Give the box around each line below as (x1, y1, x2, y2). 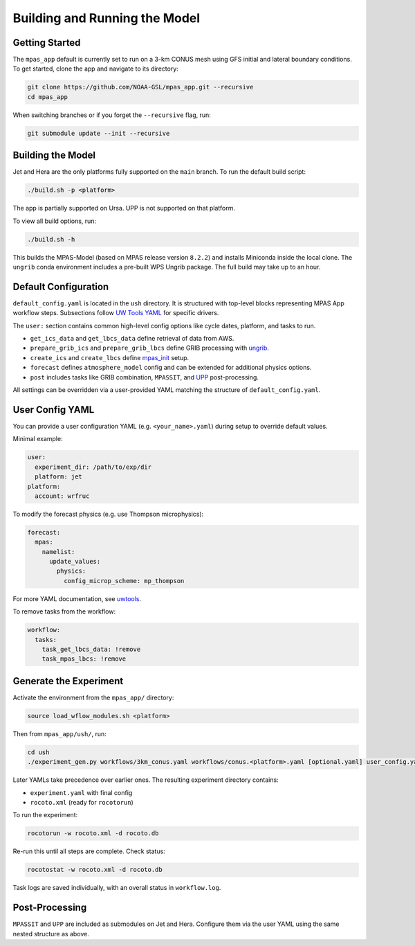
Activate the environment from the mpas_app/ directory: (12, 693, 174, 702)
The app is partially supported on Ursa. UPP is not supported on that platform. (12, 204, 235, 213)
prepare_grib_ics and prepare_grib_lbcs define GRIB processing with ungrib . (30, 343, 270, 352)
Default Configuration (12, 280, 109, 292)
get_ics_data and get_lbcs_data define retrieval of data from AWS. (30, 334, 234, 343)
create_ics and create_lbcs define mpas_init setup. (30, 353, 190, 362)
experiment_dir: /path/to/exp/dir (35, 463, 152, 471)
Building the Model (12, 150, 96, 161)
